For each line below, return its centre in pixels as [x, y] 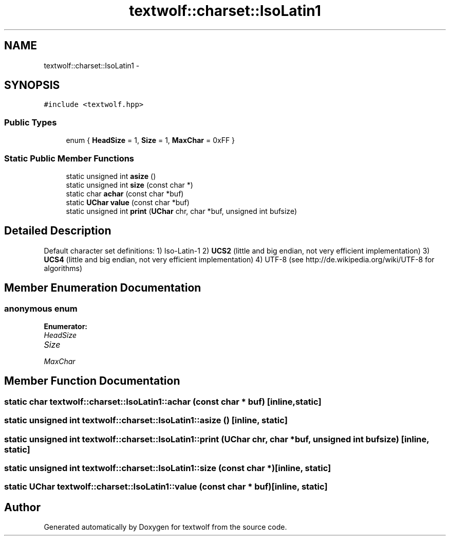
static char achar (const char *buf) [125, 193]
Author [22, 507]
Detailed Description [58, 231]
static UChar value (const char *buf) [128, 202]
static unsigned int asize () [111, 176]
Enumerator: [66, 326]
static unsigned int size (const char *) [129, 185]
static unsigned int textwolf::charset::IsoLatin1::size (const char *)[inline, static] [168, 468]
